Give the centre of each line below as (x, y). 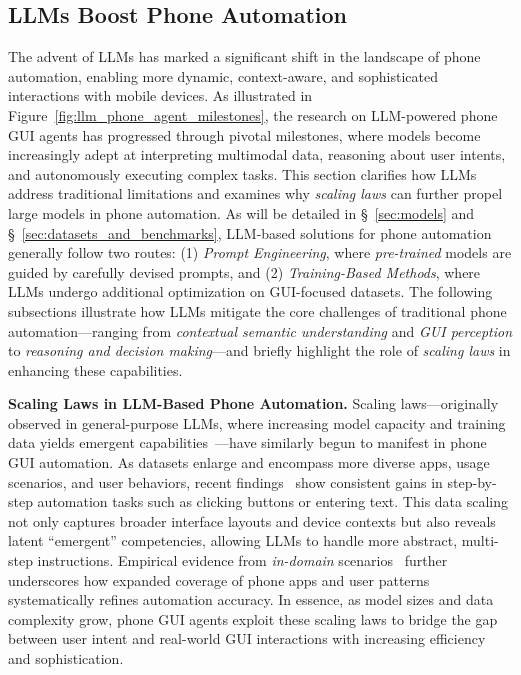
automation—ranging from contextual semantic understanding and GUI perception (260, 330)
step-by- (472, 481)
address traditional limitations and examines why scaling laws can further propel (255, 193)
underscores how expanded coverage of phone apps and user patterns (219, 579)
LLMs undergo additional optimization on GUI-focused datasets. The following (250, 291)
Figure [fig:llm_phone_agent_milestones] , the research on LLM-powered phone (253, 114)
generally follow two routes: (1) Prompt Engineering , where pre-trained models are (260, 252)
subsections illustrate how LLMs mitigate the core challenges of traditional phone (257, 310)
